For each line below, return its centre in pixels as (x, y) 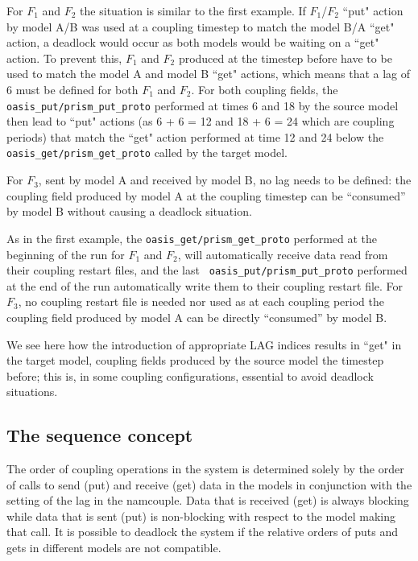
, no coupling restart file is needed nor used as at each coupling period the (201, 301)
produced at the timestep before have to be (285, 58)
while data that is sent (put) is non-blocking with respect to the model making (201, 516)
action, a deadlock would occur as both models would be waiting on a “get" (193, 42)
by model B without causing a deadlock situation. (129, 211)
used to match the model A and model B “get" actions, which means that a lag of (209, 74)
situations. (32, 392)
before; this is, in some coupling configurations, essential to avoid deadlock (190, 375)
